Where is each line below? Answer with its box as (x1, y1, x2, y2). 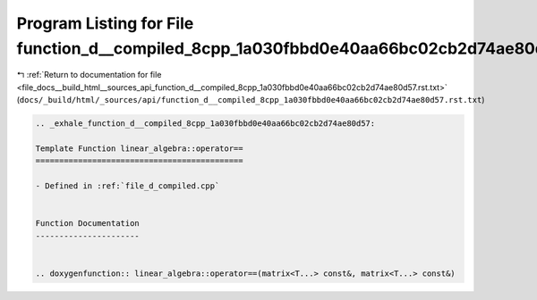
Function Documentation (35, 219, 141, 229)
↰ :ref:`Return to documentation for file (16, 70, 162, 80)
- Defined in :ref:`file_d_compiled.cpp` (35, 181, 220, 191)
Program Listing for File (16, 13, 194, 33)
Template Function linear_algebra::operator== (35, 143, 243, 154)
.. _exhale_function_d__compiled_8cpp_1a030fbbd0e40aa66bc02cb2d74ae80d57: (35, 119, 376, 129)
